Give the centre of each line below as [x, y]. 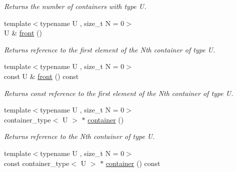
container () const [133, 163]
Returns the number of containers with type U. [75, 6]
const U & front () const [41, 76]
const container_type [37, 163]
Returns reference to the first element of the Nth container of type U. [110, 49]
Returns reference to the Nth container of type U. [79, 136]
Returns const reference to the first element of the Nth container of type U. [119, 93]
